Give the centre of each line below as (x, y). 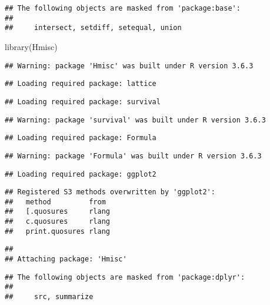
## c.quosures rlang (57, 222)
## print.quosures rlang (57, 231)
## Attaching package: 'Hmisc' (66, 259)
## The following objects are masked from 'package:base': (123, 8)
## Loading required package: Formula (81, 138)
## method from (55, 202)
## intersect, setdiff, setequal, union (93, 28)
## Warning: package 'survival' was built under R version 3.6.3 (135, 120)
